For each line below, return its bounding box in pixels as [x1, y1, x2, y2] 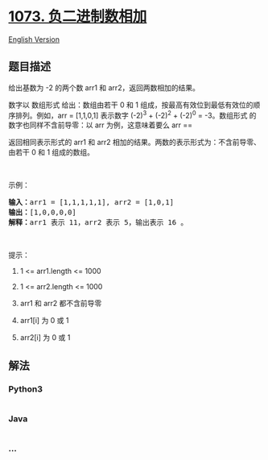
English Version [8, 34, 60, 44]
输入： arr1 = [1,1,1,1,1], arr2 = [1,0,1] [8, 198, 175, 207]
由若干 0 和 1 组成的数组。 [8, 147, 95, 157]
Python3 [8, 383, 43, 395]
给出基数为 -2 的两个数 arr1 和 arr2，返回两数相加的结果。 [8, 82, 200, 93]
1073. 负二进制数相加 [8, 7, 147, 26]
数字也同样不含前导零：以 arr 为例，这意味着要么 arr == [8, 120, 193, 130]
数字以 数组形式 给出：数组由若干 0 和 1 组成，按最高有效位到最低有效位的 [8, 100, 254, 110]
